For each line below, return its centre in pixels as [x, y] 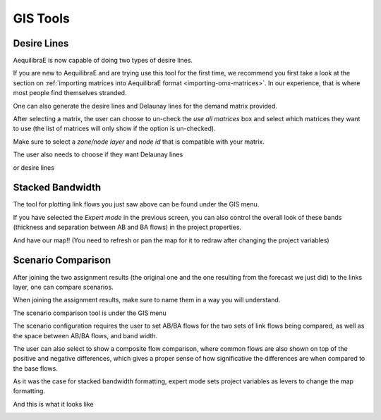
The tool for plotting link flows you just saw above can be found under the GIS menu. [136, 204]
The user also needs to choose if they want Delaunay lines [98, 154]
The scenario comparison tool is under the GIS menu [90, 313]
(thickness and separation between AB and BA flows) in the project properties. [127, 227]
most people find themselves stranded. [70, 93]
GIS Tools [41, 18]
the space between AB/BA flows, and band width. [85, 335]
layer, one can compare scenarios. [63, 287]
